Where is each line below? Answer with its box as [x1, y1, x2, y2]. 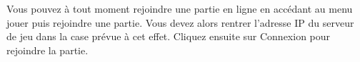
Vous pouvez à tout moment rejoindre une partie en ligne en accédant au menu [6, 1, 353, 15]
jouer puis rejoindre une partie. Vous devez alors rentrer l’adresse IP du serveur [6, 15, 354, 30]
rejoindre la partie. [6, 42, 89, 57]
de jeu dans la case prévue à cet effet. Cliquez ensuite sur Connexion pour [6, 29, 331, 44]
